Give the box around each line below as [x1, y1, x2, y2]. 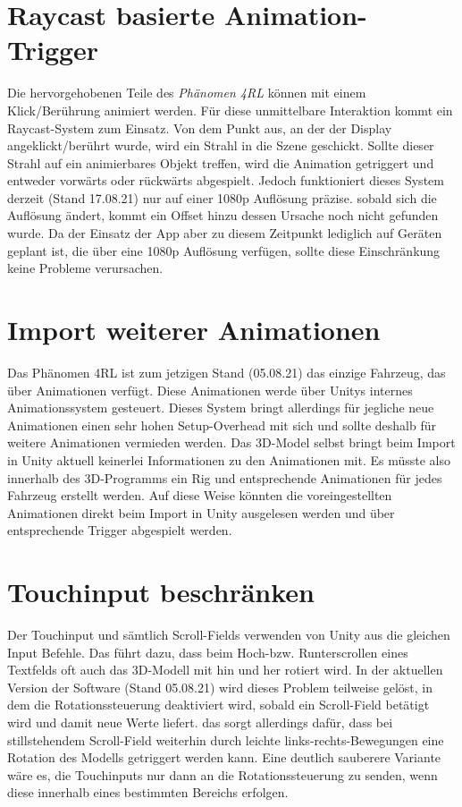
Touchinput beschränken [7, 573, 315, 610]
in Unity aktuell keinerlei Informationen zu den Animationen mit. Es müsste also [7, 450, 451, 469]
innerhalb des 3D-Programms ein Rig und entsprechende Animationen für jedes [7, 468, 442, 487]
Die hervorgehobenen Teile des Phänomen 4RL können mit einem [7, 83, 366, 102]
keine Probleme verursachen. [7, 259, 164, 277]
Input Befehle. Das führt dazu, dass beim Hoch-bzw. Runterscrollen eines [7, 642, 408, 661]
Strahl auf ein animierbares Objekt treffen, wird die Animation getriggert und [7, 153, 434, 172]
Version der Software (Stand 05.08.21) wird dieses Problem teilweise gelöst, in [7, 677, 433, 696]
